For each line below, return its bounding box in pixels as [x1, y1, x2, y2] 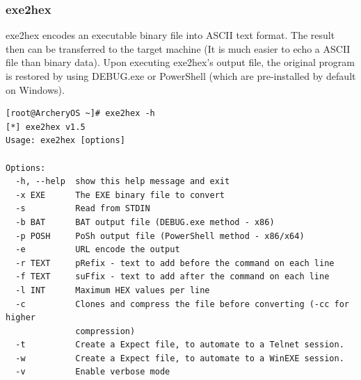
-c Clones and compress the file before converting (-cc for [15, 299, 349, 309]
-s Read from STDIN [15, 204, 150, 214]
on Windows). [6, 82, 65, 97]
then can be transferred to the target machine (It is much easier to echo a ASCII [6, 41, 351, 56]
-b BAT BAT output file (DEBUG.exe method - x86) [15, 217, 275, 227]
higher [6, 313, 35, 323]
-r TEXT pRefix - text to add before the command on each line [15, 258, 335, 268]
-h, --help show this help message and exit [15, 176, 230, 187]
